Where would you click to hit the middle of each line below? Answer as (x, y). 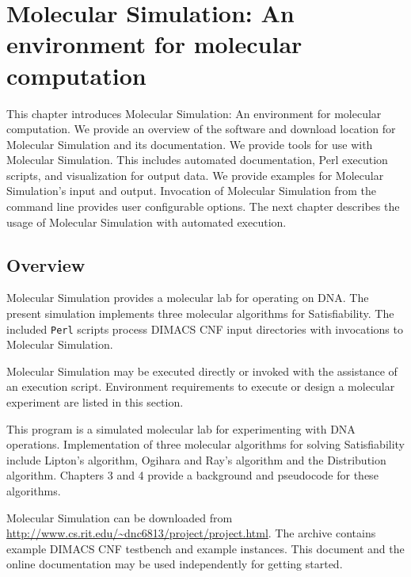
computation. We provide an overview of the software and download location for (201, 129)
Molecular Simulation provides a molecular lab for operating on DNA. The (188, 298)
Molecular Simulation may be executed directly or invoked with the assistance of (202, 371)
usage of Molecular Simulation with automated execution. (147, 222)
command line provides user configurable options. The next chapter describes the (203, 206)
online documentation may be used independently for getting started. (175, 564)
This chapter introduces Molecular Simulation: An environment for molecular (194, 113)
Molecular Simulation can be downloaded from (120, 517)
